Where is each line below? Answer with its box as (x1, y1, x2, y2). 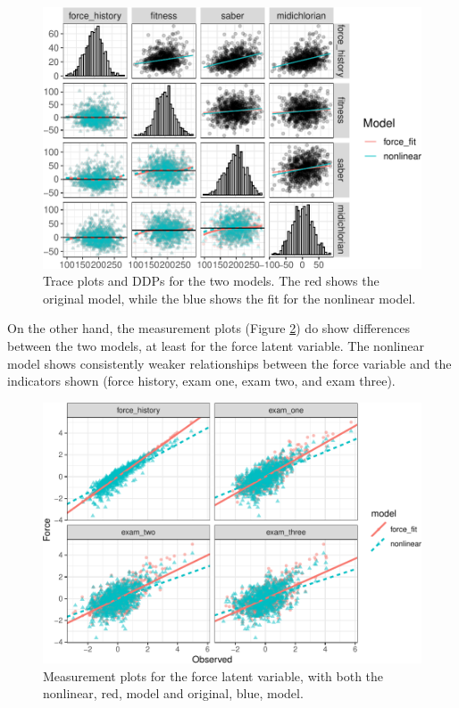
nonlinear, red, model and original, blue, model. (43, 684, 304, 703)
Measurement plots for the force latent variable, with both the (43, 666, 384, 685)
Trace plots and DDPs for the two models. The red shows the (43, 271, 380, 290)
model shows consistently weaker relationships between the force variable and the (7, 354, 452, 372)
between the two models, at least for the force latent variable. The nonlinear (7, 336, 424, 354)
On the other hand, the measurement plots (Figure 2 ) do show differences (7, 319, 410, 337)
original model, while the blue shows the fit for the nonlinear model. (43, 288, 416, 307)
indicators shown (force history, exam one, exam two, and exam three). (7, 371, 396, 390)
